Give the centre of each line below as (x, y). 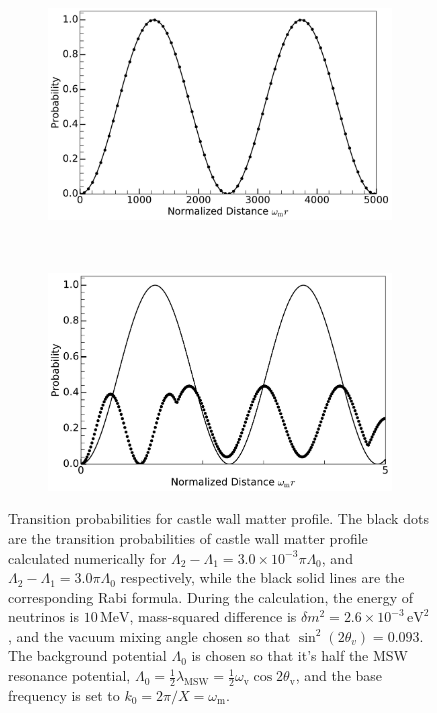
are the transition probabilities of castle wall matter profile (188, 537)
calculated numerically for (87, 557)
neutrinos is (43, 616)
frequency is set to (64, 694)
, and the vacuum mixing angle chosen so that (149, 635)
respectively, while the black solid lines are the (262, 577)
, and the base (339, 675)
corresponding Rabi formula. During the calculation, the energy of (211, 596)
